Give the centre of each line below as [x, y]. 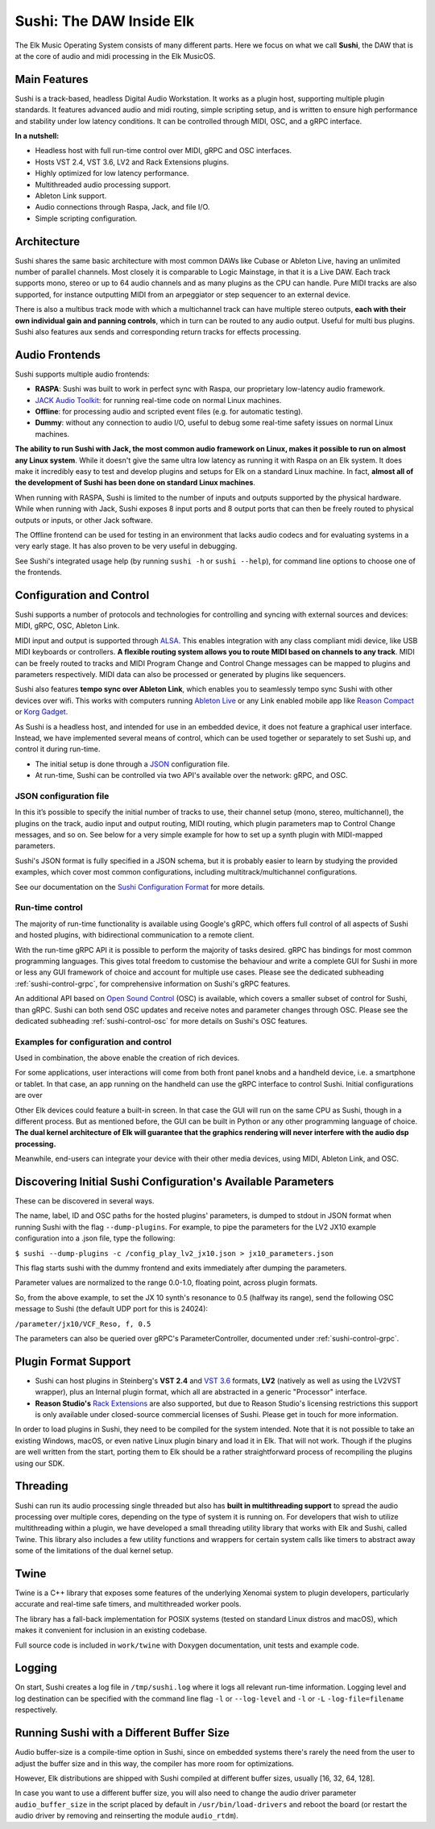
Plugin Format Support [73, 1361]
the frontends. [38, 572]
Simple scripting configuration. [86, 218]
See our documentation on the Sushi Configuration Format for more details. [140, 887]
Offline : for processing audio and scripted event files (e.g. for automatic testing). [169, 412]
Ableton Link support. [71, 195]
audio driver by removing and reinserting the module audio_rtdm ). [127, 1816]
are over [29, 1095]
